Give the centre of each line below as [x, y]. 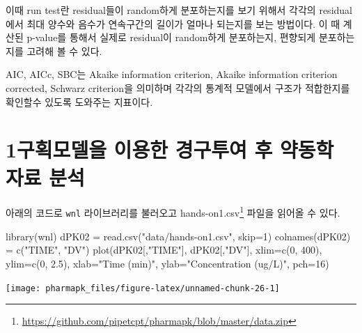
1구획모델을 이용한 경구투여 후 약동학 [170, 149]
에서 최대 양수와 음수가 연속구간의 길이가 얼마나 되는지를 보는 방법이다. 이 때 [173, 23]
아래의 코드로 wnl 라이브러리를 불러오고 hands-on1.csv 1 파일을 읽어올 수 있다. [173, 212]
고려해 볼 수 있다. [64, 51]
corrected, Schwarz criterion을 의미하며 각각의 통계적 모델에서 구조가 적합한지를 [178, 87]
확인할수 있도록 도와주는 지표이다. [79, 101]
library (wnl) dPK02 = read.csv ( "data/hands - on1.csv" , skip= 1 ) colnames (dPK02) [178, 236]
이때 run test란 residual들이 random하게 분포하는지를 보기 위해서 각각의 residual [179, 10]
